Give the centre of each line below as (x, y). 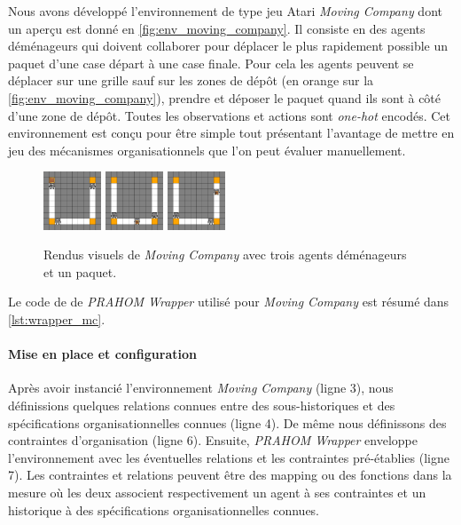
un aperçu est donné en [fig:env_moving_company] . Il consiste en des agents (217, 28)
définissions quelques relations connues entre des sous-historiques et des (202, 405)
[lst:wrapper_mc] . (57, 319)
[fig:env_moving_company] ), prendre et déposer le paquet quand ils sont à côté (225, 97)
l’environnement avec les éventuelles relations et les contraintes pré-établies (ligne (229, 457)
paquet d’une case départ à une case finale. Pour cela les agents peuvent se (211, 63)
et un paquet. (80, 271)
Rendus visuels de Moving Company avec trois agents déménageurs (225, 255)
